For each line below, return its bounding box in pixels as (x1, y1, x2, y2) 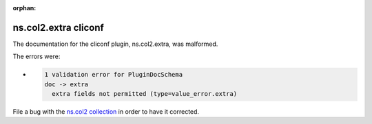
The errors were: (12, 52, 61, 61)
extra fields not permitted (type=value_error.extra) (52, 90, 238, 98)
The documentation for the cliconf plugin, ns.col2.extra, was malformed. (12, 40, 218, 48)
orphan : (12, 4, 37, 12)
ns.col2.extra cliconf (12, 21, 105, 34)
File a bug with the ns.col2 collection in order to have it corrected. (12, 108, 200, 116)
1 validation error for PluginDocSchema (44, 71, 183, 79)
